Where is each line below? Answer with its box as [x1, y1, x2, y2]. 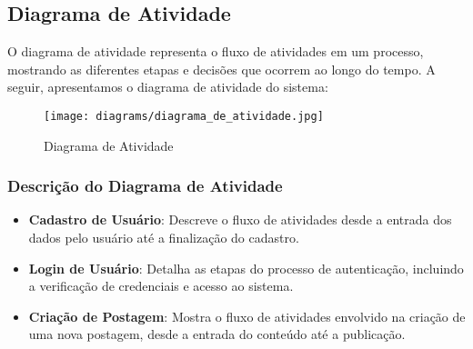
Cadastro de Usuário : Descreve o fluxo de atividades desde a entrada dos [28, 210, 452, 229]
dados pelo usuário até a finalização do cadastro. [28, 228, 299, 247]
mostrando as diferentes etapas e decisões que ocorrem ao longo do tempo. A [7, 59, 436, 78]
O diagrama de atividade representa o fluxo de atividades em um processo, [7, 42, 424, 61]
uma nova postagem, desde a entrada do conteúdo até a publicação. [28, 324, 406, 344]
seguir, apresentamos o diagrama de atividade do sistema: [7, 77, 328, 96]
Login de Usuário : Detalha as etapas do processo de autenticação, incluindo [28, 258, 464, 277]
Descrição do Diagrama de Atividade [7, 174, 283, 197]
